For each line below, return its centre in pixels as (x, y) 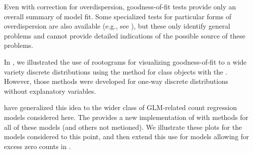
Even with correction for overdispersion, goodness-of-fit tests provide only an (120, 6)
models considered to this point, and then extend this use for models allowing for (126, 136)
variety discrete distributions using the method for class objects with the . (116, 71)
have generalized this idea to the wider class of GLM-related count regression (121, 107)
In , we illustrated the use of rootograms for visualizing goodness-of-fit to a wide (125, 61)
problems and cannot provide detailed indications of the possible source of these (125, 35)
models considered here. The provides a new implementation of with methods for (126, 117)
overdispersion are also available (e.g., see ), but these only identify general (117, 26)
